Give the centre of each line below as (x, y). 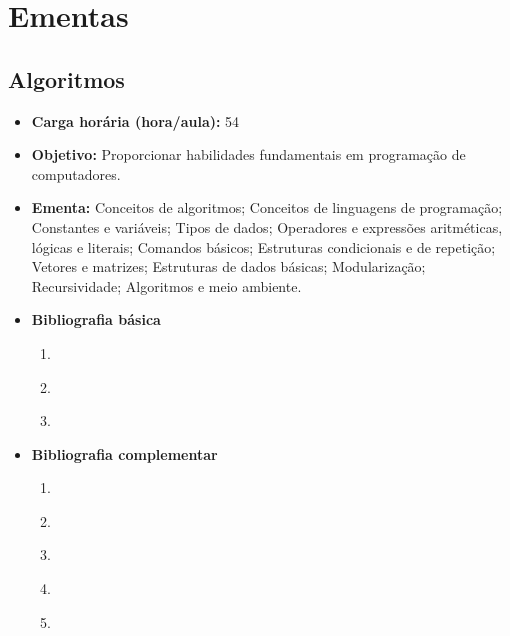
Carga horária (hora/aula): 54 (135, 120)
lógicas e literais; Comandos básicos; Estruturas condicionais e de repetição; (263, 246)
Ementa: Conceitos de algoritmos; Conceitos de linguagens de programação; (267, 207)
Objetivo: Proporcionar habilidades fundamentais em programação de (248, 154)
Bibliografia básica (96, 319)
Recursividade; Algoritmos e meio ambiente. (166, 285)
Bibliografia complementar (124, 453)
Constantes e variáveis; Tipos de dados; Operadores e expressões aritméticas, (267, 226)
